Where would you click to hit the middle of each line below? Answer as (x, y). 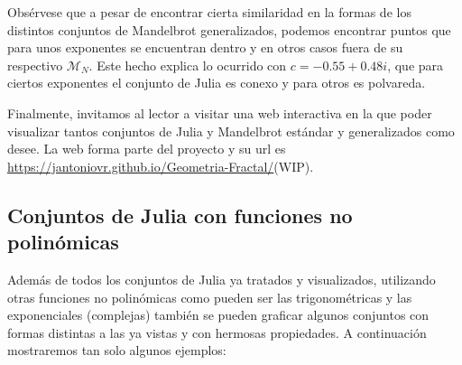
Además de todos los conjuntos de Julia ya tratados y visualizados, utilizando (222, 279)
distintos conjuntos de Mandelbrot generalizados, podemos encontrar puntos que (229, 29)
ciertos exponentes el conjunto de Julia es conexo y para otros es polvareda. (217, 83)
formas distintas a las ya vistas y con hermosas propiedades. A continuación (217, 332)
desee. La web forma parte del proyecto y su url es (147, 149)
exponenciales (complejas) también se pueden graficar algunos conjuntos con (218, 315)
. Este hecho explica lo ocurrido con (188, 65)
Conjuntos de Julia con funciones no (180, 215)
